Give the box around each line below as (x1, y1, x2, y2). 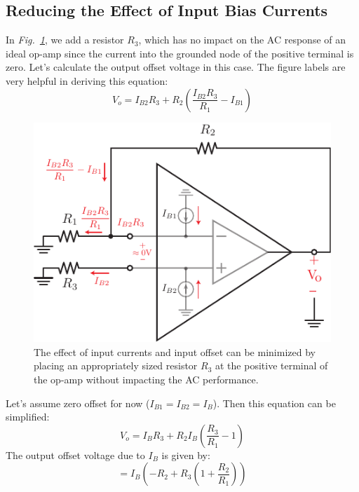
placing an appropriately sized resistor (34, 358, 198, 373)
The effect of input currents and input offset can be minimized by (34, 344, 316, 359)
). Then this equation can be (212, 395, 336, 410)
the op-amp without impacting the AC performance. (34, 372, 259, 387)
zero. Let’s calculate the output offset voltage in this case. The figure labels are (6, 60, 346, 74)
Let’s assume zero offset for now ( (6, 395, 150, 410)
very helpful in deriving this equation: (6, 73, 168, 88)
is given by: (161, 447, 210, 462)
